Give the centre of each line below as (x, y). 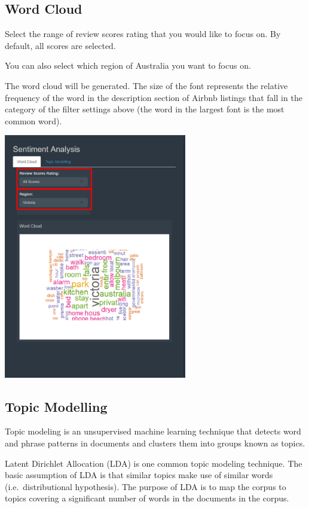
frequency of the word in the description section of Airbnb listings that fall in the (154, 97)
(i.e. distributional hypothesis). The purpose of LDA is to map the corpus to (146, 486)
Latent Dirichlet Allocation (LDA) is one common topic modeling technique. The (154, 463)
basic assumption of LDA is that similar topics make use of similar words (139, 475)
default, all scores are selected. (60, 45)
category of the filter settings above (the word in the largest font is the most (145, 109)
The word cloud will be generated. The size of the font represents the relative (146, 85)
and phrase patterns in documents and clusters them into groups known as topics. (155, 443)
